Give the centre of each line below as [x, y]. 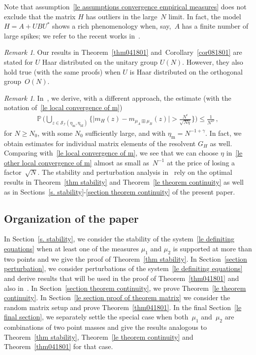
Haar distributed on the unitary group [100, 61]
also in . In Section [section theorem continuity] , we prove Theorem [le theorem [125, 288]
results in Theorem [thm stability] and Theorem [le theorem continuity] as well [124, 182]
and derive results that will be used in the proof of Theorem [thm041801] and [122, 278]
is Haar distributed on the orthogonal [186, 71]
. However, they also [213, 61]
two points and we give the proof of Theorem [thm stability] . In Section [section [126, 258]
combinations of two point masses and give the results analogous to [105, 327]
